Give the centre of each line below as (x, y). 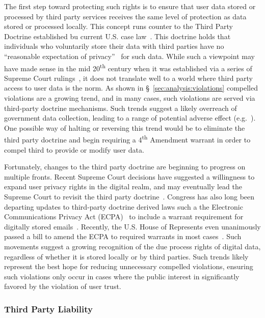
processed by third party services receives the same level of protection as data (125, 16)
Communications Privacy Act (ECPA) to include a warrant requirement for (124, 216)
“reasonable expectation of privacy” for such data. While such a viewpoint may (129, 56)
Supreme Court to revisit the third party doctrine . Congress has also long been (129, 196)
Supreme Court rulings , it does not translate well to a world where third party (128, 78)
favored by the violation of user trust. (63, 286)
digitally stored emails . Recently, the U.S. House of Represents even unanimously (132, 226)
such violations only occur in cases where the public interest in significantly (122, 276)
